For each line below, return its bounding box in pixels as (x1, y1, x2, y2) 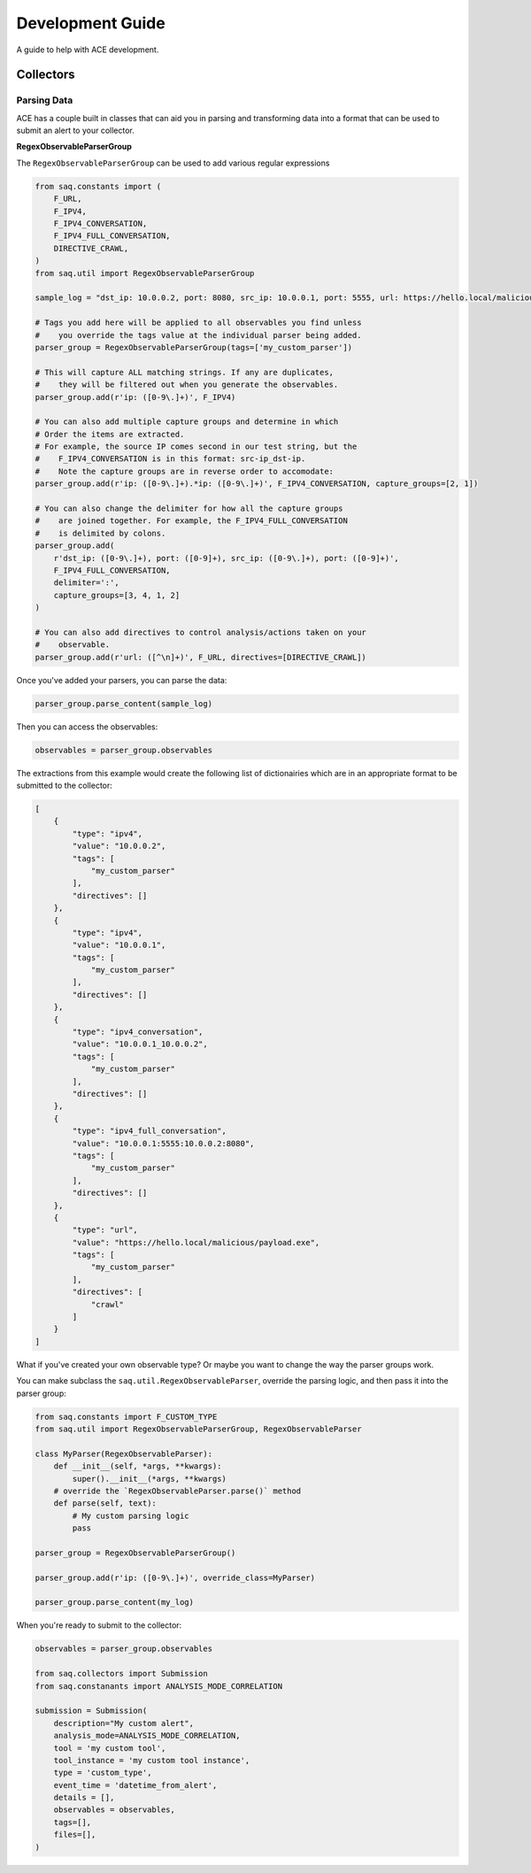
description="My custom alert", (53, 1718, 195, 1728)
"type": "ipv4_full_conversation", (72, 1126, 227, 1137)
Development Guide (16, 13, 165, 33)
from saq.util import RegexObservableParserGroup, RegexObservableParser (35, 1423, 362, 1434)
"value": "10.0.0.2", (72, 841, 166, 852)
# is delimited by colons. (35, 528, 166, 538)
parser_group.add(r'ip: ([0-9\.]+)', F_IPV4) (35, 392, 236, 402)
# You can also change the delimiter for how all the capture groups (35, 504, 343, 513)
